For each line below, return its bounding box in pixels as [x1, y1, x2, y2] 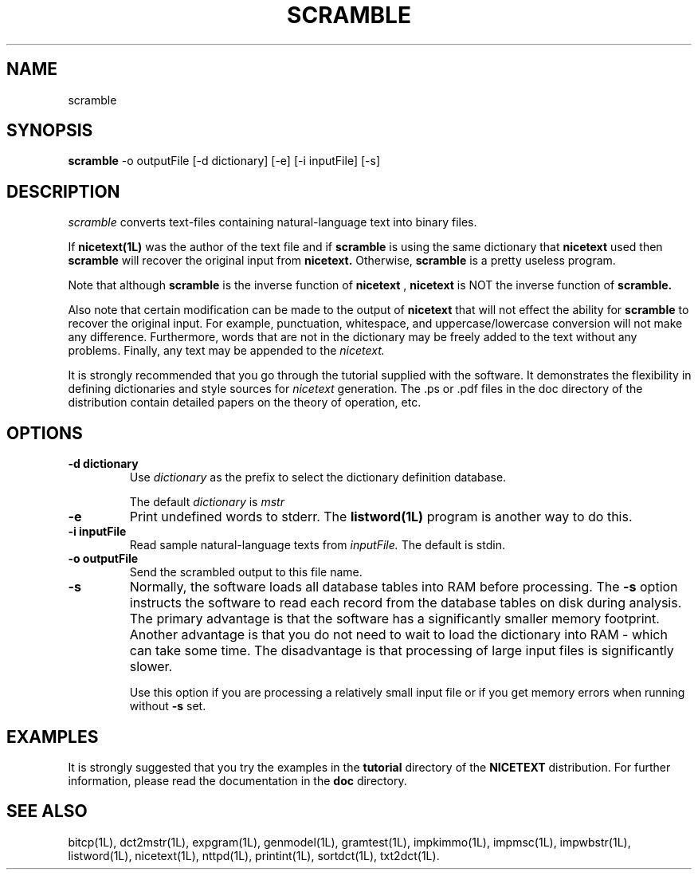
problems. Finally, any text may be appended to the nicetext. [68, 344, 385, 358]
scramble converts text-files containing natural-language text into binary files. [68, 215, 477, 230]
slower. [129, 658, 173, 675]
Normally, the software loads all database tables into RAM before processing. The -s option [129, 579, 678, 595]
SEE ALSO [6, 801, 88, 822]
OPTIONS [6, 422, 83, 443]
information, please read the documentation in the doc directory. [68, 773, 407, 788]
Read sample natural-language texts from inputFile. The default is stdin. [129, 538, 505, 552]
